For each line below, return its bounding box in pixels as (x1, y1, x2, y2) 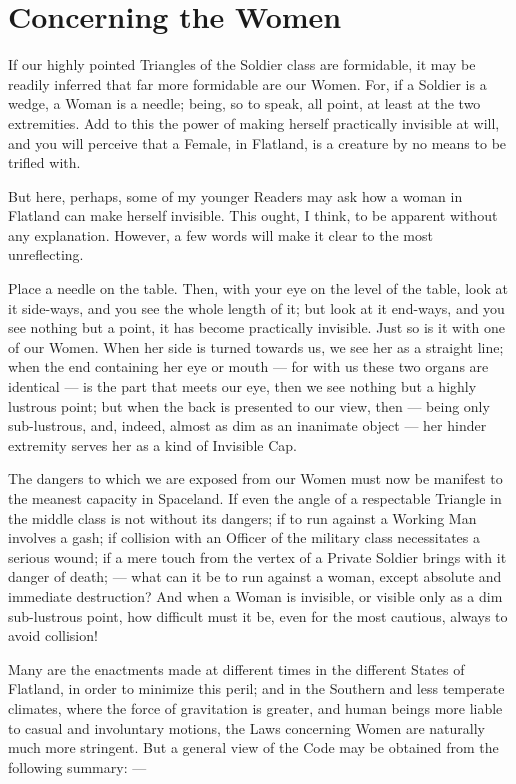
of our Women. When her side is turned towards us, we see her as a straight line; (8, 336, 504, 357)
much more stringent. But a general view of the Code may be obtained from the (8, 737, 499, 758)
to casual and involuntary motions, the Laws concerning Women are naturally (8, 717, 485, 738)
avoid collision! (8, 625, 98, 646)
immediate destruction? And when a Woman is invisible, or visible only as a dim (8, 585, 503, 606)
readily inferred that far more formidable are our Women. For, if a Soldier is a (8, 73, 487, 94)
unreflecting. (8, 244, 84, 265)
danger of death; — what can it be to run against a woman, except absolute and (8, 566, 502, 587)
